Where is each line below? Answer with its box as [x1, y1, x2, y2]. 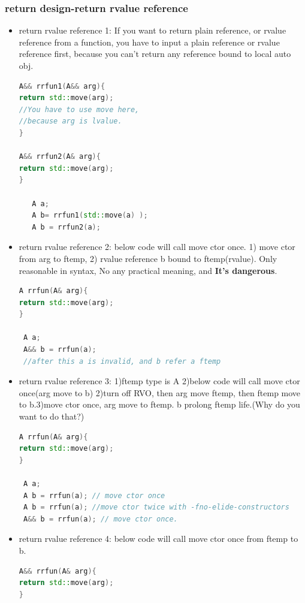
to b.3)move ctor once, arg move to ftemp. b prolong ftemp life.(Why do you [19, 398, 300, 411]
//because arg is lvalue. [19, 117, 122, 126]
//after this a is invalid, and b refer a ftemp [23, 357, 221, 366]
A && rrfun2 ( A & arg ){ [19, 152, 101, 161]
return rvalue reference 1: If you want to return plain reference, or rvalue [19, 24, 286, 37]
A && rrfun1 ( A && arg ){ [19, 82, 105, 91]
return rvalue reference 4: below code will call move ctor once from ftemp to [19, 532, 298, 545]
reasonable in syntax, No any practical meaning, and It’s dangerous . [19, 264, 277, 276]
